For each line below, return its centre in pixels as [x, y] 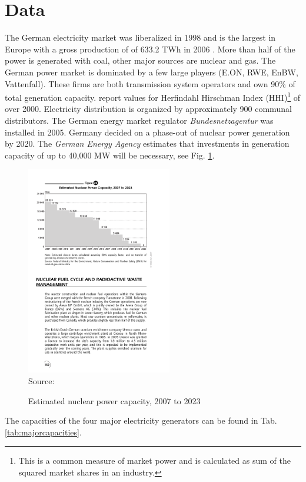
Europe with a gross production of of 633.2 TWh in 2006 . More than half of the [150, 49]
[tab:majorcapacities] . [43, 432]
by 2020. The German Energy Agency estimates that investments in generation [147, 143]
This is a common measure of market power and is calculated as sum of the [154, 460]
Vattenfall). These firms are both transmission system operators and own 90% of [150, 83]
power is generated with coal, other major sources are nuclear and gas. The [140, 60]
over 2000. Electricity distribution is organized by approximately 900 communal [148, 109]
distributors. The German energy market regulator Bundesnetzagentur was [139, 120]
